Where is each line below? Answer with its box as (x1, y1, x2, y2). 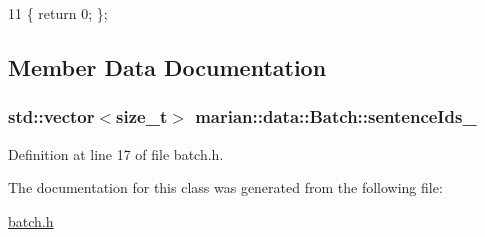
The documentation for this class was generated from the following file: (8, 177, 443, 198)
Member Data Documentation (8, 51, 327, 82)
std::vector (8, 104, 95, 129)
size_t (116, 104, 168, 129)
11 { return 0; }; (8, 3, 108, 23)
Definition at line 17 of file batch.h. (8, 143, 224, 164)
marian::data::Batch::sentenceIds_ (195, 104, 477, 129)
